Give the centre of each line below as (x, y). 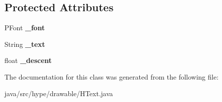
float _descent (28, 60)
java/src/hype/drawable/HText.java (59, 93)
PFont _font (25, 28)
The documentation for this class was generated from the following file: (111, 76)
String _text (25, 44)
